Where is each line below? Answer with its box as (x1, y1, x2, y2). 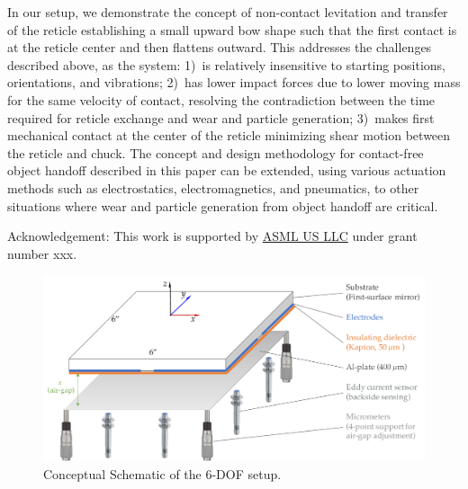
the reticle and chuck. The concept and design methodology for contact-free (7, 143, 424, 162)
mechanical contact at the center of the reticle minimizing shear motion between (7, 126, 451, 145)
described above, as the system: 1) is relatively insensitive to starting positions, (7, 55, 445, 74)
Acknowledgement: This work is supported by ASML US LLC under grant (7, 227, 418, 245)
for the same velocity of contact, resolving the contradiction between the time (7, 90, 436, 109)
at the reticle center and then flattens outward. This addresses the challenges (7, 38, 432, 57)
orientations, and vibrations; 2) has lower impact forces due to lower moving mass (7, 73, 461, 92)
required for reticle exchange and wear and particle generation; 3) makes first (7, 108, 435, 127)
